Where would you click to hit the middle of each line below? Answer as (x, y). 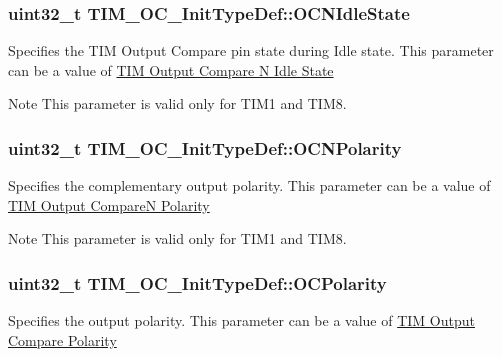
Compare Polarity (62, 339)
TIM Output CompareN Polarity (109, 204)
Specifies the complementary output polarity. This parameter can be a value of (249, 185)
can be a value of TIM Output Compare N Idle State (171, 69)
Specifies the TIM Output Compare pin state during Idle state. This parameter (251, 50)
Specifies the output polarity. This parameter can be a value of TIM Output (241, 320)
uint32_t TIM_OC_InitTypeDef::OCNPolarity (205, 147)
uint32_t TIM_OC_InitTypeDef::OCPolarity (197, 282)
